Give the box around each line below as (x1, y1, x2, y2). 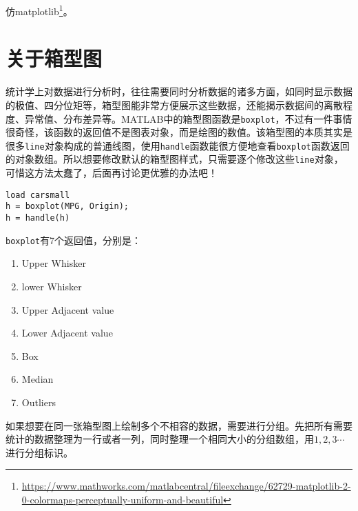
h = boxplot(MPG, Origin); (6, 201, 129, 212)
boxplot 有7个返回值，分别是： (6, 232, 142, 247)
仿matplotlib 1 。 (6, 2, 73, 18)
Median (21, 372, 54, 386)
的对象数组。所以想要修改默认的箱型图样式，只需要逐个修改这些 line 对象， (6, 152, 344, 166)
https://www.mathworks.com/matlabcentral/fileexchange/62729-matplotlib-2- (21, 479, 351, 493)
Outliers (21, 394, 56, 409)
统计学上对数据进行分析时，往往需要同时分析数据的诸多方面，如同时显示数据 (6, 84, 352, 99)
